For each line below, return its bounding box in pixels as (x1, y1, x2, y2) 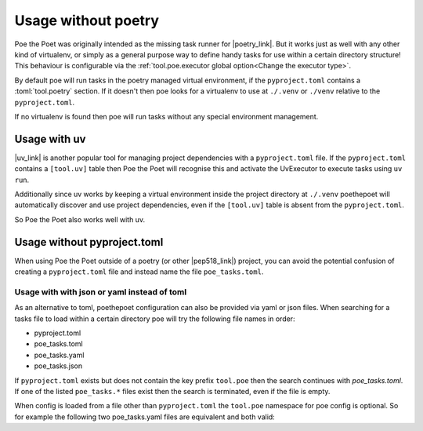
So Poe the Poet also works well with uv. (14, 214, 145, 224)
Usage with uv (14, 132, 86, 145)
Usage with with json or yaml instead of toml (14, 287, 187, 298)
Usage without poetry (14, 12, 160, 29)
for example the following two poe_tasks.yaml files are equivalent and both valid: (14, 412, 276, 422)
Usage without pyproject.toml (14, 236, 164, 249)
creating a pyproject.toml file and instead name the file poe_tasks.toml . (14, 267, 264, 276)
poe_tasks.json (34, 361, 82, 371)
